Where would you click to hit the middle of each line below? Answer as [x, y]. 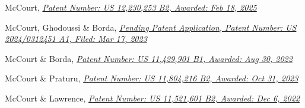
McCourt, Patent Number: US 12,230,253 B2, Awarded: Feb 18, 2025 [131, 7]
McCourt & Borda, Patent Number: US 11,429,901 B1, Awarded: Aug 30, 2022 [149, 58]
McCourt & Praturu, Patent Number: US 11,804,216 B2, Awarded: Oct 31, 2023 [152, 78]
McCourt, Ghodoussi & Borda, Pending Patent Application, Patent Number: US [151, 27]
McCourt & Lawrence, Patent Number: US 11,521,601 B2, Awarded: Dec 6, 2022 [152, 98]
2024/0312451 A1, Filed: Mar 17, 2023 [76, 39]
